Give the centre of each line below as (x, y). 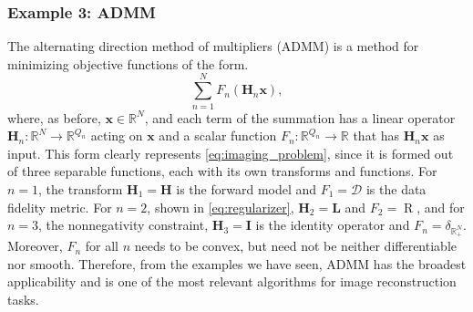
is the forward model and (247, 188)
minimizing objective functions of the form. (128, 63)
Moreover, (35, 246)
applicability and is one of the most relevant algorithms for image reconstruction (232, 281)
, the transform (81, 188)
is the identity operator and (333, 225)
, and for (441, 207)
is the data (396, 188)
